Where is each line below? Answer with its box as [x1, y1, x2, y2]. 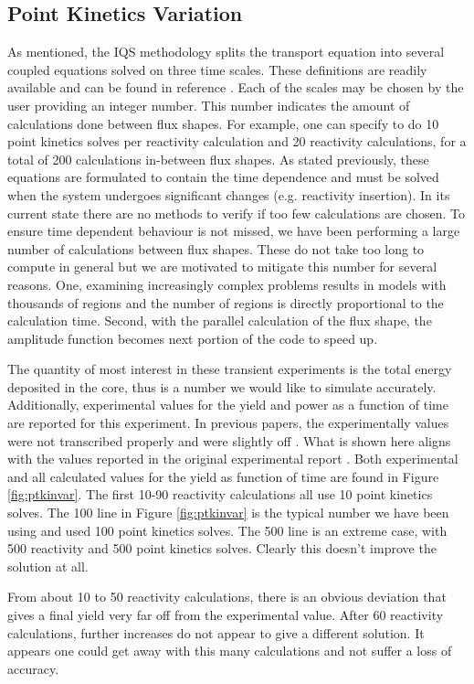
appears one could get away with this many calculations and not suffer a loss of [7, 641, 452, 660]
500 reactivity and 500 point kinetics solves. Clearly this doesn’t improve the [7, 539, 437, 558]
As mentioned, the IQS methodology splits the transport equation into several [7, 42, 445, 61]
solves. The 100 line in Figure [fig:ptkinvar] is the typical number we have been [7, 503, 449, 522]
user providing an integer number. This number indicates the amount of [7, 95, 410, 114]
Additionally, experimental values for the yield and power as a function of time [7, 395, 448, 414]
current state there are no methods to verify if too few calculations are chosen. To [7, 203, 466, 222]
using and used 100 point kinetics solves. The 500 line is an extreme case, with [7, 520, 448, 540]
